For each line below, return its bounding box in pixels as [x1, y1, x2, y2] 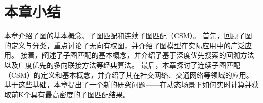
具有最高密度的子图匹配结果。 [30, 89, 130, 99]
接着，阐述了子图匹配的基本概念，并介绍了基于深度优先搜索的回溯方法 [20, 50, 254, 60]
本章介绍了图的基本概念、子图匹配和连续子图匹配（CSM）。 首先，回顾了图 [4, 30, 252, 41]
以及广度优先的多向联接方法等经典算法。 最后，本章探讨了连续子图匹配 [4, 59, 240, 70]
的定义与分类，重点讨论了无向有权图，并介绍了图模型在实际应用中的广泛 [4, 40, 245, 50]
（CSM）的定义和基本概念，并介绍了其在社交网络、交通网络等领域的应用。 [4, 69, 253, 80]
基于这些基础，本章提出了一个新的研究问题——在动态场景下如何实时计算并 [4, 79, 252, 90]
